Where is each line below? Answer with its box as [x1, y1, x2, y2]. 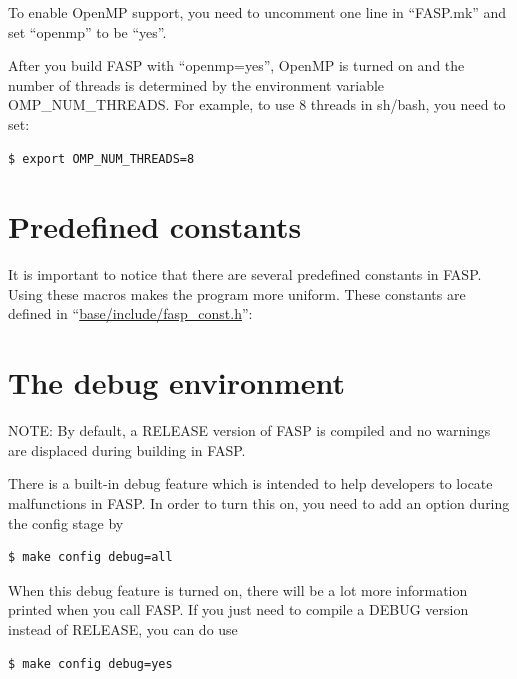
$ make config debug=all [8, 550, 173, 565]
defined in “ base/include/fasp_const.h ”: [8, 303, 253, 324]
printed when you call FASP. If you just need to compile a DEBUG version [8, 599, 469, 620]
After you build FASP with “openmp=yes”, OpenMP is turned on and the [8, 55, 465, 76]
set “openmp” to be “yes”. [8, 21, 167, 42]
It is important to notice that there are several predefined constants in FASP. [8, 264, 482, 285]
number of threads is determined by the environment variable [8, 74, 385, 95]
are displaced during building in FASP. [8, 439, 246, 460]
